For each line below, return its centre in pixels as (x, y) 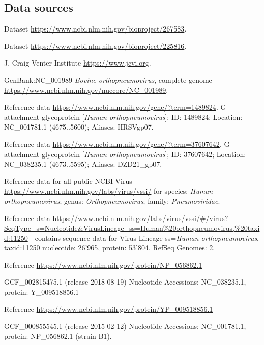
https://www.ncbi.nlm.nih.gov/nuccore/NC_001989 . (86, 90)
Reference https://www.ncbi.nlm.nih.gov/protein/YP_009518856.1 (109, 309)
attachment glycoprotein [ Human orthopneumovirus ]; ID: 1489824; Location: (123, 117)
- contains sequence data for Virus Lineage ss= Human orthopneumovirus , (145, 238)
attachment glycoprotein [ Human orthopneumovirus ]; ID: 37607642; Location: (125, 154)
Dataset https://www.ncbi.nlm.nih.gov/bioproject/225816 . (95, 45)
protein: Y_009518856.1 (42, 292)
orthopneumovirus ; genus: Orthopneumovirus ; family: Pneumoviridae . (112, 200)
